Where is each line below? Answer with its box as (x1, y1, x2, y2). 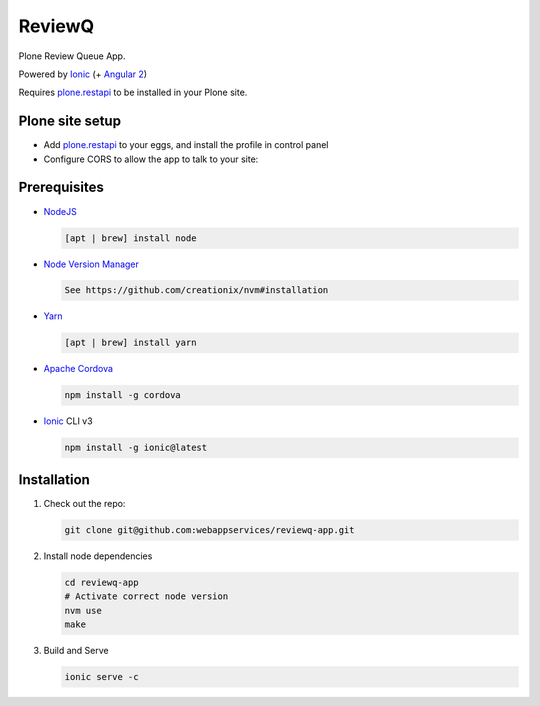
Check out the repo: (43, 497, 126, 509)
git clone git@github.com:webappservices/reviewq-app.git (64, 524, 355, 535)
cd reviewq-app (64, 576, 139, 588)
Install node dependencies (43, 550, 153, 562)
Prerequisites (18, 179, 104, 196)
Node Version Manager (43, 258, 140, 270)
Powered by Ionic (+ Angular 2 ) (18, 68, 148, 80)
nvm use (64, 605, 102, 616)
